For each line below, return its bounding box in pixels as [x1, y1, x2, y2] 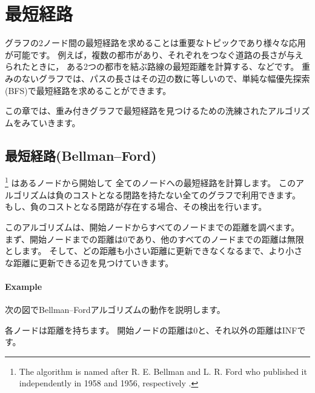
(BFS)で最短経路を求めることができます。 [5, 84, 171, 96]
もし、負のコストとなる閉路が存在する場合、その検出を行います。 [5, 200, 267, 213]
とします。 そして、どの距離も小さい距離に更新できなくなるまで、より [5, 244, 286, 257]
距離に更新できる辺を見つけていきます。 [13, 256, 174, 269]
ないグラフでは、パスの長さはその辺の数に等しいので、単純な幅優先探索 [21, 72, 310, 84]
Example [5, 280, 42, 292]
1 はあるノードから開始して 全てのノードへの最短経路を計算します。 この [5, 175, 296, 189]
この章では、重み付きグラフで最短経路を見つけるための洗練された [5, 104, 268, 117]
